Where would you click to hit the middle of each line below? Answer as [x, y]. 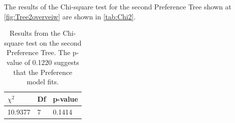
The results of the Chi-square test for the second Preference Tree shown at [118, 6]
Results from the [35, 33]
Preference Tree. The [39, 52]
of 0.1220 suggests [52, 62]
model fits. [43, 82]
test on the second [54, 42]
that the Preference [43, 72]
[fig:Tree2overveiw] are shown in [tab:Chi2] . [70, 16]
